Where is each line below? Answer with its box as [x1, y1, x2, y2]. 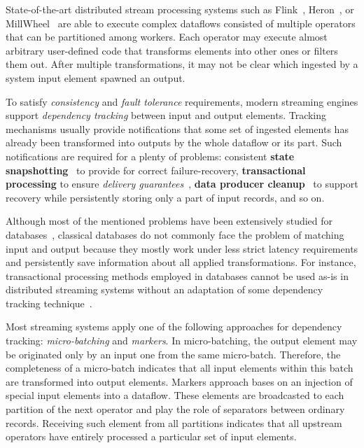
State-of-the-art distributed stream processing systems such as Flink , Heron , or [6, 2, 354, 16]
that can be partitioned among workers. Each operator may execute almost [6, 29, 328, 44]
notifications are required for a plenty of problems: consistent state [6, 148, 295, 163]
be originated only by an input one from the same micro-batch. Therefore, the [6, 346, 341, 361]
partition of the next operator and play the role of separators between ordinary [6, 402, 345, 416]
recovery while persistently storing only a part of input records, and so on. [6, 190, 325, 204]
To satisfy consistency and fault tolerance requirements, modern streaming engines [6, 94, 358, 108]
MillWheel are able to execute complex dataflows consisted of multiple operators [6, 15, 356, 30]
